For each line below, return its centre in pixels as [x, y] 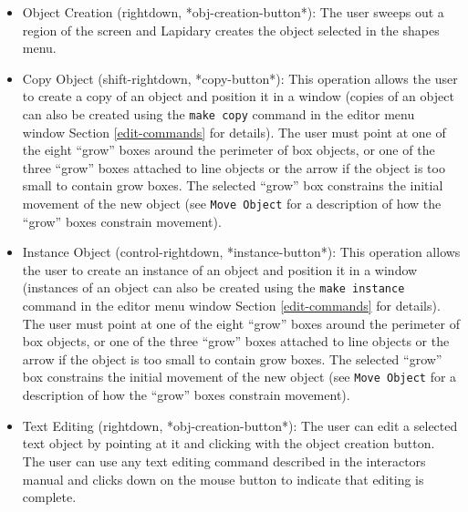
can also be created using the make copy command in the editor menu [218, 113]
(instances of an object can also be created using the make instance [213, 287]
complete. [49, 497]
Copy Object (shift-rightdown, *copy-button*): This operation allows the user [240, 78]
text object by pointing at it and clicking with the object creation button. [229, 443]
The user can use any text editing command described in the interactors [224, 461]
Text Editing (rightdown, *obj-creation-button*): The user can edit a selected [240, 425]
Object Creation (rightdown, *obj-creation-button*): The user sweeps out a [233, 12]
